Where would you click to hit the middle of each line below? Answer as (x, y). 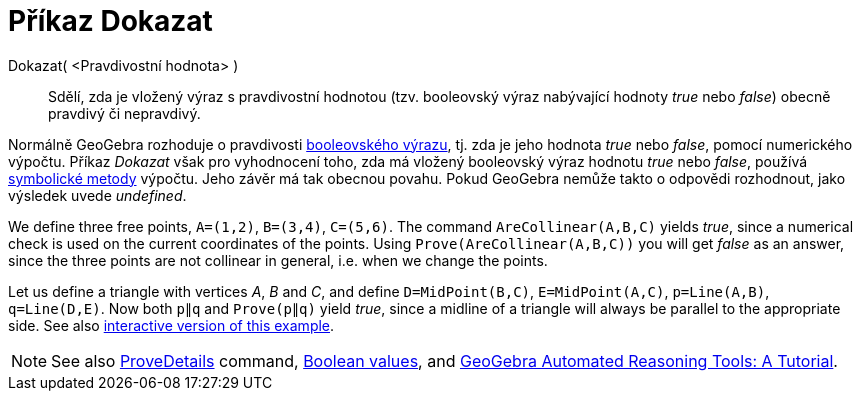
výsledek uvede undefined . (97, 195)
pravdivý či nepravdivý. (124, 113)
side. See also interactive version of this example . (171, 325)
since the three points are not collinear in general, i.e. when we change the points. (278, 260)
